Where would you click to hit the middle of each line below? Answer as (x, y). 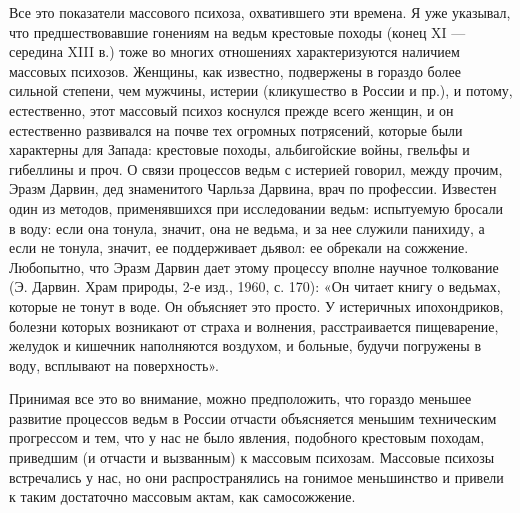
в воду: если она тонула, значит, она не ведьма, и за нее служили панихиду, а (247, 227)
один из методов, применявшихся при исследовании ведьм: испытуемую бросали (256, 207)
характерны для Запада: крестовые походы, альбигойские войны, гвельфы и (239, 149)
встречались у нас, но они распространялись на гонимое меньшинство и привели (256, 476)
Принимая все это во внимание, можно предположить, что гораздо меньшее (240, 398)
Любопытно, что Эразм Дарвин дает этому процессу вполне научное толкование (254, 266)
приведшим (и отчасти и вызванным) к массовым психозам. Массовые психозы (252, 457)
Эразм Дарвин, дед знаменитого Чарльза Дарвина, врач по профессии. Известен (253, 188)
